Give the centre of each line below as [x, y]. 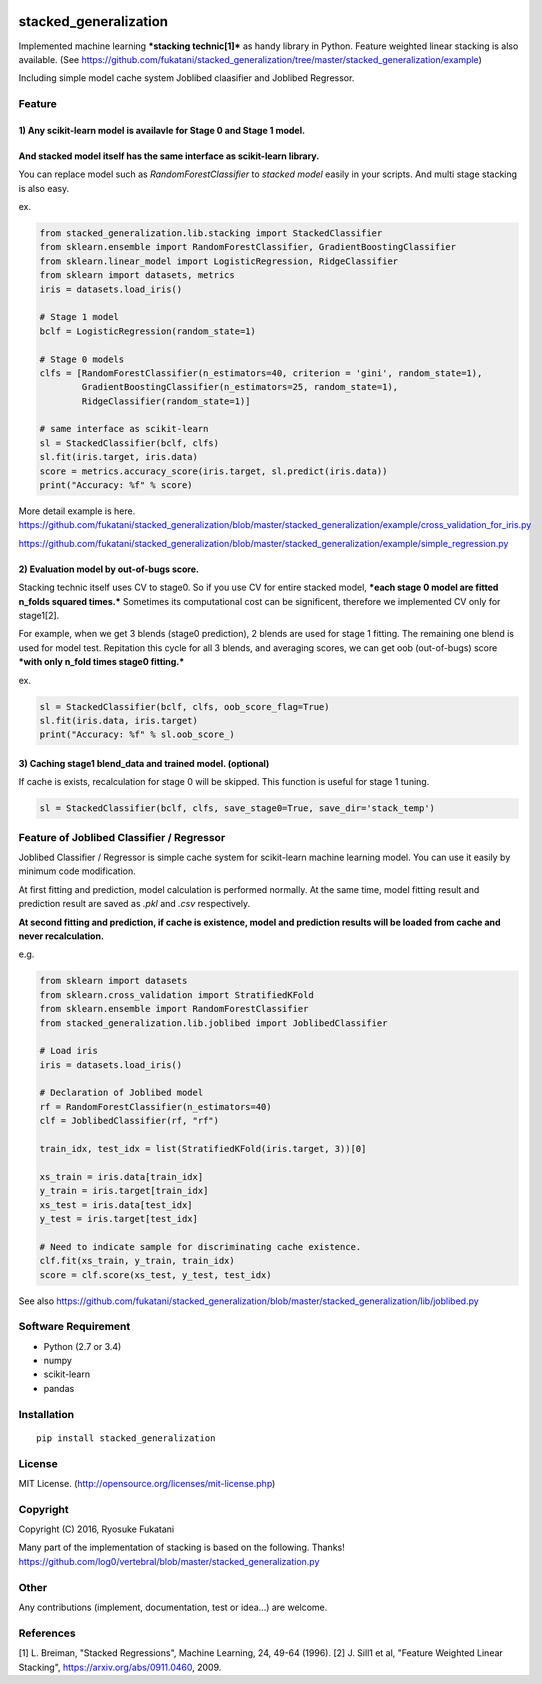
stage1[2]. [39, 615]
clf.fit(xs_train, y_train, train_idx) [137, 1261]
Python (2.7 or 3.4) [82, 1346]
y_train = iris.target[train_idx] [124, 1191]
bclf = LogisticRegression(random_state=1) [148, 331]
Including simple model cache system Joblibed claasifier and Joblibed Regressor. [186, 78]
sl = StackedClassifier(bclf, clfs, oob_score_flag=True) [184, 706]
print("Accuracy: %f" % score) [116, 485]
